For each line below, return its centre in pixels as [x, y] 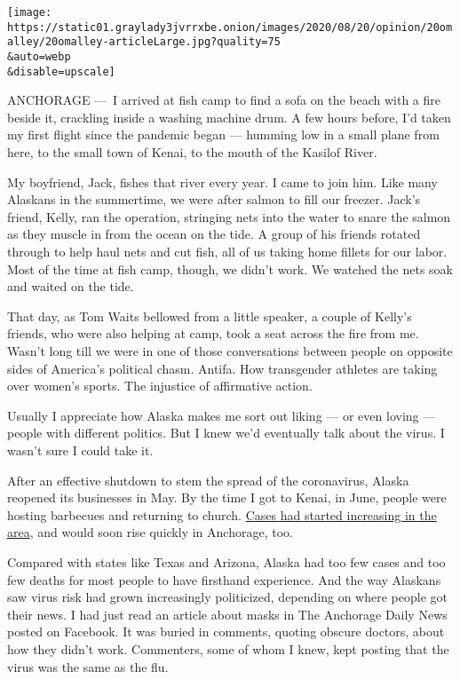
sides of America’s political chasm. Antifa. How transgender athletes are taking [222, 368]
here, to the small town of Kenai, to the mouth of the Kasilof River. [192, 152]
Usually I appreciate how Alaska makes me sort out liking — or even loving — [222, 415]
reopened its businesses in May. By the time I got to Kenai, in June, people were [227, 497]
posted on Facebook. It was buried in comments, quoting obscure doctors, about [226, 632]
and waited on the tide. [71, 286]
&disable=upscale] [61, 71]
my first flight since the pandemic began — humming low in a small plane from [223, 134]
